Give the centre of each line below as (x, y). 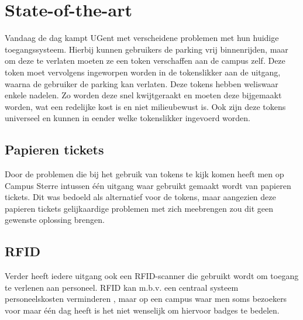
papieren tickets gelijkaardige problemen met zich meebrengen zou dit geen (139, 208)
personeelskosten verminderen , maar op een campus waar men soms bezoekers (146, 299)
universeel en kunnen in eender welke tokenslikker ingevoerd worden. (128, 118)
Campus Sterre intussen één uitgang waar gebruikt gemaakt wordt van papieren (148, 185)
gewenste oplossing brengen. (55, 220)
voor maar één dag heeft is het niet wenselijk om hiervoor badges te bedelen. (142, 310)
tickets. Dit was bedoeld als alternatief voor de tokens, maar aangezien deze (140, 197)
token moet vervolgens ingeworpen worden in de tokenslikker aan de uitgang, (143, 72)
